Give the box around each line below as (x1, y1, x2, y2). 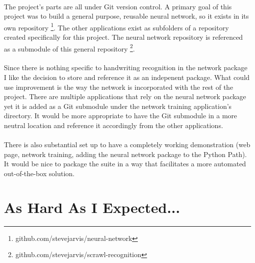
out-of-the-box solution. (4, 168, 75, 178)
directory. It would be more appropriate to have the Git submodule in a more (4, 110, 237, 121)
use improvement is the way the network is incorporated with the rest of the (4, 81, 233, 92)
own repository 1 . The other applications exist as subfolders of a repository (4, 21, 229, 32)
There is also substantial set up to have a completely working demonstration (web (4, 139, 251, 150)
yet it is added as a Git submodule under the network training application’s (4, 101, 232, 111)
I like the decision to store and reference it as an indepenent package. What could (4, 72, 250, 82)
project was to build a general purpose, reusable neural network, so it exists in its (4, 11, 249, 21)
